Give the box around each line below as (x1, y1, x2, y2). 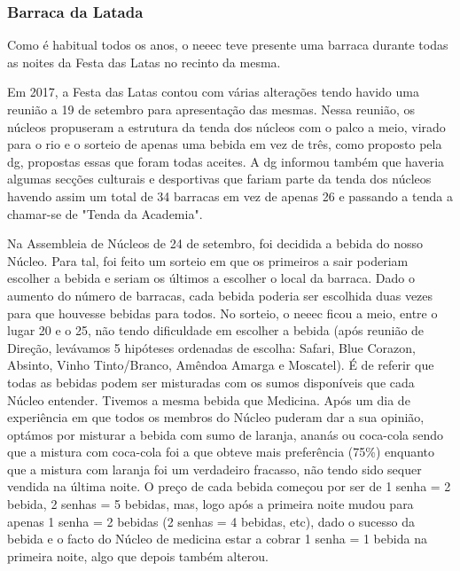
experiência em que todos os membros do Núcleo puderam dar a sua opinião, (7, 408, 425, 426)
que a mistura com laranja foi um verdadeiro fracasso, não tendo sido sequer (7, 459, 422, 478)
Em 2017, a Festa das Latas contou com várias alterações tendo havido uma (7, 82, 419, 101)
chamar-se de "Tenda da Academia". (7, 204, 203, 223)
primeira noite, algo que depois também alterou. (7, 546, 269, 565)
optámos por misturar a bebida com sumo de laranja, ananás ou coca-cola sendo (7, 425, 444, 443)
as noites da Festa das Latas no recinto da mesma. (7, 52, 281, 71)
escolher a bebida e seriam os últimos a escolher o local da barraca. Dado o (7, 269, 415, 287)
